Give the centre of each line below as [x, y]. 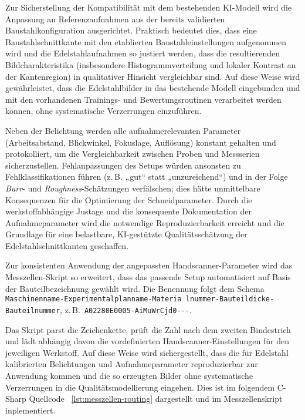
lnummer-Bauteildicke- [230, 299]
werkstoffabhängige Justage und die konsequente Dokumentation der [128, 211]
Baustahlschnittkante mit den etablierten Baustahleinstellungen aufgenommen [146, 41]
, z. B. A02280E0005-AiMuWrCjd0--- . [126, 309]
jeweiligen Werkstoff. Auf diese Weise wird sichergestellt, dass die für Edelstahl [147, 352]
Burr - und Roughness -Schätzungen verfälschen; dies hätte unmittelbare [133, 188]
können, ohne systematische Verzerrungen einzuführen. [104, 111]
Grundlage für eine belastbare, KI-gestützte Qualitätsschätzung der [126, 234]
